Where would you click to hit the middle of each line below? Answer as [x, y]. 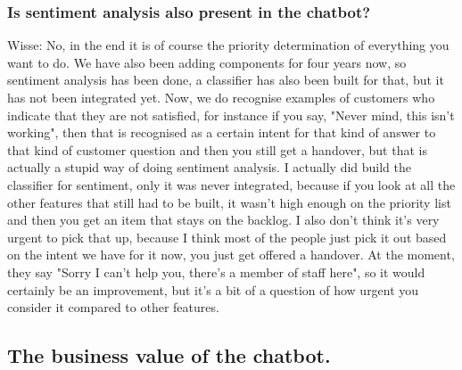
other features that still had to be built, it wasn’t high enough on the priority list [229, 202]
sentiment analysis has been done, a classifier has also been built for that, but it [226, 80]
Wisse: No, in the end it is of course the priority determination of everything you [228, 45]
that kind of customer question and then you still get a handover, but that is [217, 149]
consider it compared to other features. [113, 307]
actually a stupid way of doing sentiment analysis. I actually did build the [210, 167]
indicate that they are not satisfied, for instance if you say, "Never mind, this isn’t [231, 115]
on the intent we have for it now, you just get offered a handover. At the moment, [231, 255]
